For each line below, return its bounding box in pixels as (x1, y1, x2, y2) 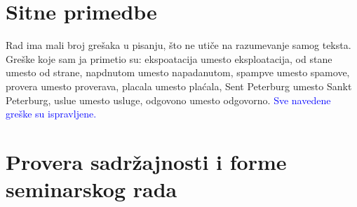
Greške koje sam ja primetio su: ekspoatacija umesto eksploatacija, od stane (6, 51, 332, 66)
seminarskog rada (6, 175, 177, 204)
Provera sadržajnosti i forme (6, 147, 287, 176)
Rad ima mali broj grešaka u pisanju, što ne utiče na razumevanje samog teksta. (6, 38, 351, 52)
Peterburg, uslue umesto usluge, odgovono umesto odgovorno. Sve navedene (6, 92, 331, 107)
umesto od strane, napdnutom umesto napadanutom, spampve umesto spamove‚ (6, 65, 350, 80)
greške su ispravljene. (6, 106, 97, 121)
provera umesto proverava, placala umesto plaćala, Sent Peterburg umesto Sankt (6, 78, 352, 93)
